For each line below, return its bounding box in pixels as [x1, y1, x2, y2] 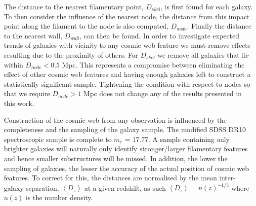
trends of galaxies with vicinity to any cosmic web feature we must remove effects [4, 40, 251, 50]
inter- [219, 172, 236, 183]
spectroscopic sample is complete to [4, 134, 112, 144]
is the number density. [26, 192, 93, 202]
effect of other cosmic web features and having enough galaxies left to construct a [4, 69, 251, 79]
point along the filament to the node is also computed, [4, 21, 169, 31]
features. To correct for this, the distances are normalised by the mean [4, 172, 217, 183]
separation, [26, 182, 59, 193]
